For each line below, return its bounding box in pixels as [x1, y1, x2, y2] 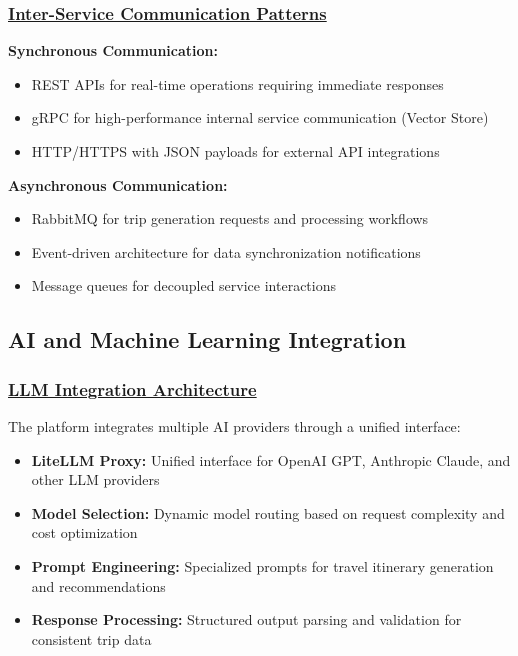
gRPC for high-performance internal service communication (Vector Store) [31, 107, 489, 128]
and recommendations [31, 575, 166, 596]
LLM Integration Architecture [8, 376, 257, 401]
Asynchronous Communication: [8, 174, 228, 195]
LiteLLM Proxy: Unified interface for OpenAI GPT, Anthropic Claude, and [31, 449, 511, 470]
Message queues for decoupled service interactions [31, 275, 336, 296]
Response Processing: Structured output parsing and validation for [31, 609, 462, 630]
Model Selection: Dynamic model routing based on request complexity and [31, 502, 505, 523]
